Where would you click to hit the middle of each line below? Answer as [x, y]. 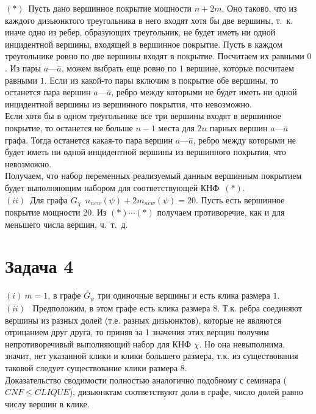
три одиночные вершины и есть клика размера [184, 295]
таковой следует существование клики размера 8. [96, 367]
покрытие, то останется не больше [69, 127]
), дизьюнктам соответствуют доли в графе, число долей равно [186, 392]
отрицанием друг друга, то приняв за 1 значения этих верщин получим [137, 332]
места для [176, 127]
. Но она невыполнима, [242, 343]
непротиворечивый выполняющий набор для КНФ [98, 343]
